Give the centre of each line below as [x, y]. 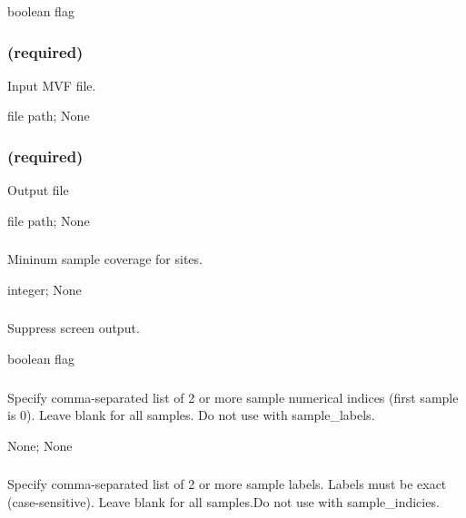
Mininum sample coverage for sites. [105, 259]
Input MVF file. [52, 85]
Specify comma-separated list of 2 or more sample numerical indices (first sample [233, 397]
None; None [40, 445]
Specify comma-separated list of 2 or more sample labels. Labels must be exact [227, 484]
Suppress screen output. [74, 328]
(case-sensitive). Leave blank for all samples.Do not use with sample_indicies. [223, 501]
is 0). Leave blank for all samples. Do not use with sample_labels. [191, 415]
